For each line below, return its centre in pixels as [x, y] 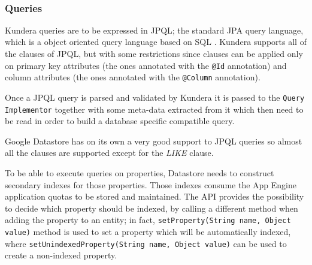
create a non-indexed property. [61, 255]
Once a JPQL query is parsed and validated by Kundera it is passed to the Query [155, 97]
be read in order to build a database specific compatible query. [120, 121]
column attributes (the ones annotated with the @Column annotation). [133, 77]
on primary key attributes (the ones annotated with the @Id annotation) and [146, 65]
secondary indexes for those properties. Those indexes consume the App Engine [151, 184]
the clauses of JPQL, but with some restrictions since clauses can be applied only [154, 53]
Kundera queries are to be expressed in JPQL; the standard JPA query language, [154, 30]
